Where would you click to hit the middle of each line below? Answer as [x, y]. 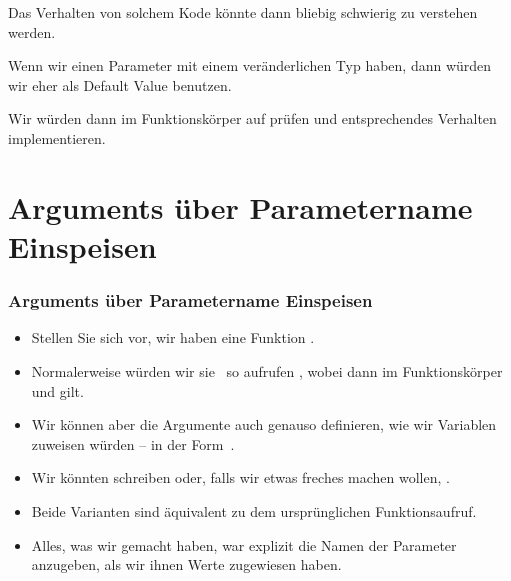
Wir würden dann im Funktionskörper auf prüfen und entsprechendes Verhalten [252, 118]
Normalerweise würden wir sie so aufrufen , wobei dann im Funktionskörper [267, 370]
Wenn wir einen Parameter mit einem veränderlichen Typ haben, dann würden [250, 65]
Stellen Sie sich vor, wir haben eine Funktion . [173, 337]
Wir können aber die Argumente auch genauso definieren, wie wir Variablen [264, 424]
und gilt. [57, 390]
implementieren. [57, 137]
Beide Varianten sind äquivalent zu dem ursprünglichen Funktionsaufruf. [254, 510]
